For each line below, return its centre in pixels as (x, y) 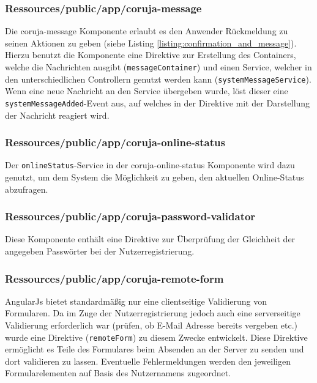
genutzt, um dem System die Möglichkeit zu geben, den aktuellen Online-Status (155, 177)
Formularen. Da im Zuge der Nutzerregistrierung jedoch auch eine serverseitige (153, 313)
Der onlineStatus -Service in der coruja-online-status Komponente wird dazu (150, 165)
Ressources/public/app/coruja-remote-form (114, 278)
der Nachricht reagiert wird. (57, 115)
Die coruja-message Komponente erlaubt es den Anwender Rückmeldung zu (147, 31)
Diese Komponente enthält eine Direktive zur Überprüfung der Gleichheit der (150, 239)
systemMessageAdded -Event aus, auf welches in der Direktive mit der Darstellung (158, 102)
